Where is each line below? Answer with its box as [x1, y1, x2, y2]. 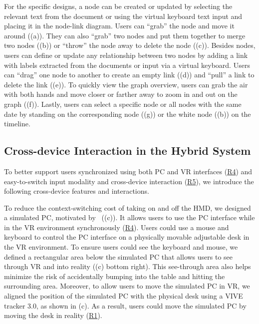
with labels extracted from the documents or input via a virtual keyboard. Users [4, 59, 250, 70]
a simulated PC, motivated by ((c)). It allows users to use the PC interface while [4, 212, 255, 223]
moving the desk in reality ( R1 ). [4, 310, 102, 321]
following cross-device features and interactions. [4, 186, 149, 196]
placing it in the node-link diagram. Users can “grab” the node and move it [4, 20, 235, 31]
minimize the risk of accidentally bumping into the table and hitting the [4, 271, 225, 281]
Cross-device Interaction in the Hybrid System [4, 143, 251, 158]
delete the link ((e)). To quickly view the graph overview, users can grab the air [4, 79, 248, 89]
